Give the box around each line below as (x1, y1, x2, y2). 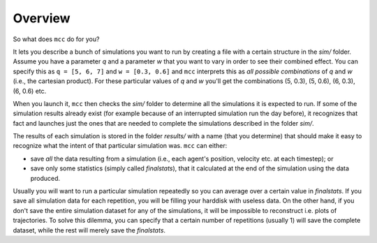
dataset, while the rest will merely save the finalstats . (13, 226, 166, 234)
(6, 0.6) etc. (13, 87, 47, 95)
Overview (13, 10, 71, 26)
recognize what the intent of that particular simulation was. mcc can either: (13, 142, 228, 150)
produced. (30, 174, 61, 182)
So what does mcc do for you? (13, 35, 100, 43)
